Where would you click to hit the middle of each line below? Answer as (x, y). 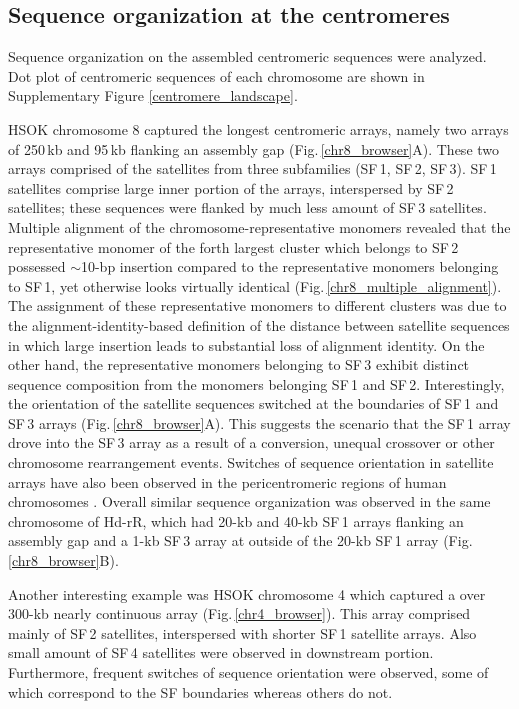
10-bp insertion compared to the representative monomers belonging (289, 266)
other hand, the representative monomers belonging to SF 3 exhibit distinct (239, 364)
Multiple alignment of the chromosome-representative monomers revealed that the (259, 226)
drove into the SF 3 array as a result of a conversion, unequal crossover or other (251, 442)
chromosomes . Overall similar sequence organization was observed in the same (249, 501)
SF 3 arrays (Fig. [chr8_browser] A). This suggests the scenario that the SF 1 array (259, 422)
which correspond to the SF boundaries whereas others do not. (200, 691)
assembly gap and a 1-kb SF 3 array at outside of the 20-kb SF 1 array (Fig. (240, 540)
